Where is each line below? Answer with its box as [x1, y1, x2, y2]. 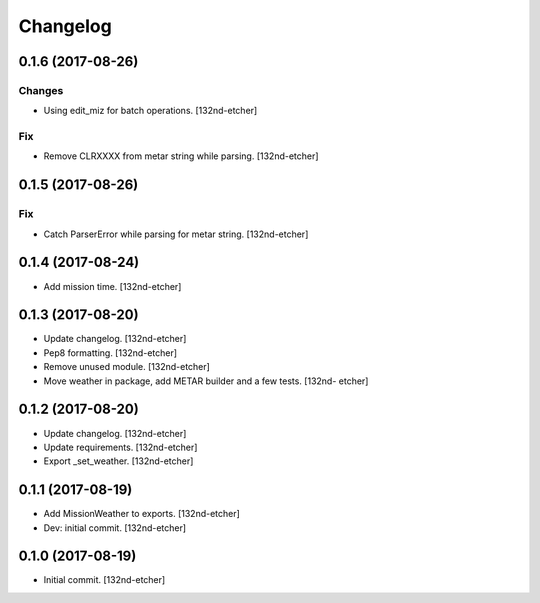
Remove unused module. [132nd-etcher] [43, 361, 210, 373]
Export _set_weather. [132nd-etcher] [43, 455, 194, 467]
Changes [18, 83, 64, 97]
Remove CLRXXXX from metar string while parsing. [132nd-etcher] [43, 150, 319, 162]
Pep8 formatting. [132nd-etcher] [43, 346, 178, 359]
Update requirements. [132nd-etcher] [43, 441, 198, 453]
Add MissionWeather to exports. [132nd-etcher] [43, 508, 240, 520]
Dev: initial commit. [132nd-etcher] [43, 521, 187, 534]
